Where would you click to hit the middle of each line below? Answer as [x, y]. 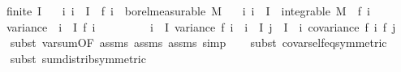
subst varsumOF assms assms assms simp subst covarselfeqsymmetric [198, 42]
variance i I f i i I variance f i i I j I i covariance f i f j [201, 26]
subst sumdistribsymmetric [78, 58]
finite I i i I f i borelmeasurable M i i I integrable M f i [188, 11]
